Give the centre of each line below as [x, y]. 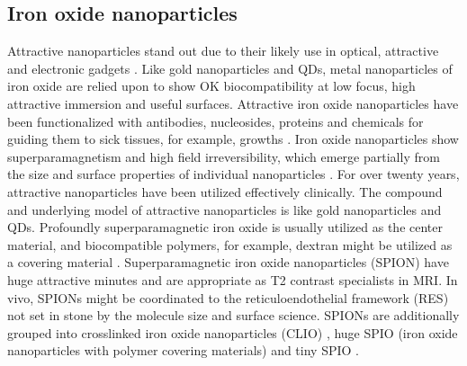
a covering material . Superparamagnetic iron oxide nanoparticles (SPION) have [228, 262]
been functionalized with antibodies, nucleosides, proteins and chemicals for [216, 121]
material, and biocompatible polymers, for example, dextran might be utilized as [230, 244]
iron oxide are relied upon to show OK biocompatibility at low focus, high [211, 86]
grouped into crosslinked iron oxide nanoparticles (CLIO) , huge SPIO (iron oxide [233, 332]
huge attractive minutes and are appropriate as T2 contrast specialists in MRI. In [233, 279]
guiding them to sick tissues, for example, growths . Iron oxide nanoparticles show [233, 139]
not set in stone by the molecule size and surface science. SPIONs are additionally [233, 315]
